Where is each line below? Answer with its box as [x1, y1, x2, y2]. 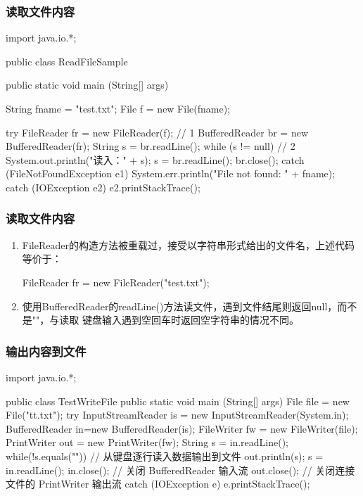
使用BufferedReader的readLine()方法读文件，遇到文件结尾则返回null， [22, 298, 338, 313]
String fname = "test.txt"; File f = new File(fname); [6, 101, 230, 115]
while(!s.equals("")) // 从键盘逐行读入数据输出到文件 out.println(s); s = [6, 448, 324, 463]
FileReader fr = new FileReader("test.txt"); [22, 274, 210, 289]
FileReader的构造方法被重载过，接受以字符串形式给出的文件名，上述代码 [22, 237, 355, 252]
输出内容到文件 [6, 342, 87, 360]
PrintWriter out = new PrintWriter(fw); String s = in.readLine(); [6, 435, 289, 450]
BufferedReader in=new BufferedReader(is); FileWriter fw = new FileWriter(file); [6, 421, 358, 435]
